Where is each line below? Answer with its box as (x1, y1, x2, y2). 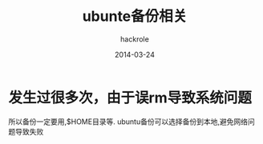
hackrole (119, 34, 150, 44)
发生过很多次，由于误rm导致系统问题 (8, 89, 253, 106)
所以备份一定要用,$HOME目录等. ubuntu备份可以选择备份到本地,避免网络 (8, 117, 249, 126)
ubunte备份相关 (82, 7, 188, 26)
